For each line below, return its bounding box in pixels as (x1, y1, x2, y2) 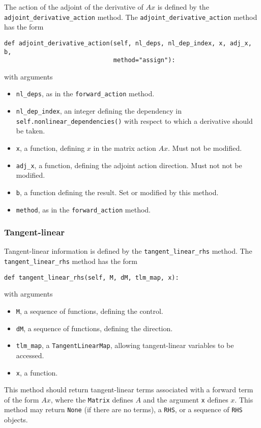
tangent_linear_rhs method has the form (4, 256, 137, 266)
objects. (4, 414, 28, 425)
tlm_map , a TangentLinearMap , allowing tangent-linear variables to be (16, 340, 234, 351)
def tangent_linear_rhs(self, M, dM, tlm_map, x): (4, 274, 179, 281)
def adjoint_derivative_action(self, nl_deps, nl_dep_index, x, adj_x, (4, 39, 252, 47)
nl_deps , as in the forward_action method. (16, 88, 155, 99)
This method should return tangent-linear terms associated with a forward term (4, 384, 253, 395)
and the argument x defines (143, 394, 228, 405)
